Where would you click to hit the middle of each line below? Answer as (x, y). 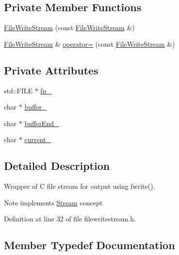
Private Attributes (51, 70)
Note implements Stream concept (53, 202)
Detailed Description (57, 166)
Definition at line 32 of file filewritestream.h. (70, 219)
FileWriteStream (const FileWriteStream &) (69, 27)
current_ (38, 139)
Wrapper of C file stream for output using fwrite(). (80, 186)
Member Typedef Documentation (89, 245)
